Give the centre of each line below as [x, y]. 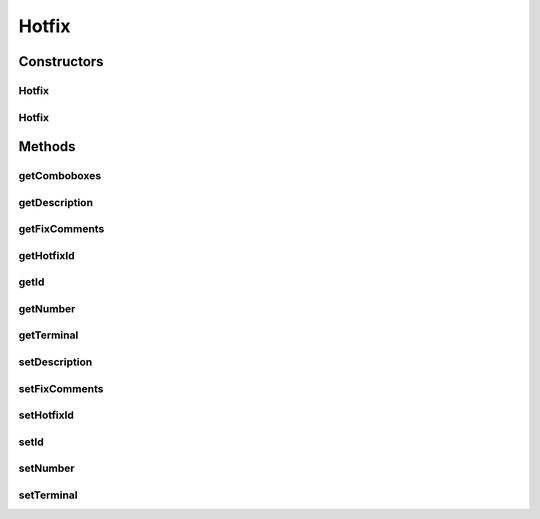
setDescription [55, 362]
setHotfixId [46, 415]
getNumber [47, 308]
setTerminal [48, 495]
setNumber [46, 468]
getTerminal [48, 335]
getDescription [56, 202]
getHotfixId [46, 255]
